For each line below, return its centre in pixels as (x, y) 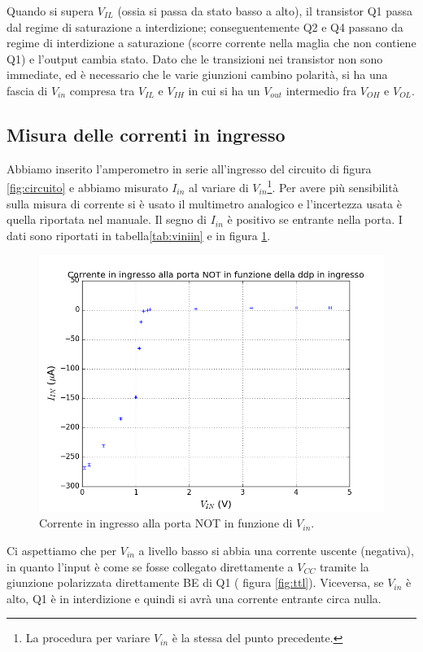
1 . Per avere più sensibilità (333, 186)
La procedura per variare (88, 638)
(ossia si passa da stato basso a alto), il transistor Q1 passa (265, 11)
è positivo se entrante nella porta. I (315, 219)
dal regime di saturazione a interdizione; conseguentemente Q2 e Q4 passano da (205, 26)
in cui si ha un (224, 90)
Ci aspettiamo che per (62, 550)
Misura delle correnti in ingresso (146, 134)
